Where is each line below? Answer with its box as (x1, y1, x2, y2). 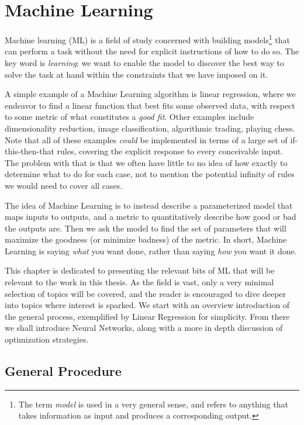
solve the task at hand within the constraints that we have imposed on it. (5, 68, 268, 80)
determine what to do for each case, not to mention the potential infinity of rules (5, 168, 295, 180)
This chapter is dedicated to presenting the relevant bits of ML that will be (5, 264, 275, 277)
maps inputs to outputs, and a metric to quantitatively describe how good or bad (5, 210, 296, 223)
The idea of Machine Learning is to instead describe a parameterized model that (5, 199, 293, 211)
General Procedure (5, 362, 122, 380)
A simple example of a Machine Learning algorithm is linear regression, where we (5, 88, 296, 100)
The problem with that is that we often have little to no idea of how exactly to (5, 156, 288, 168)
